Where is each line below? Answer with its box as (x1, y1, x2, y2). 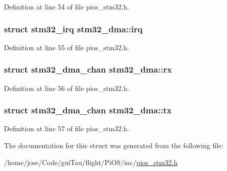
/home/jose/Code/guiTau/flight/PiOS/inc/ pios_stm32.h (4, 157, 178, 167)
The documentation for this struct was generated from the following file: (4, 140, 224, 151)
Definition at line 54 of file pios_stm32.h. (4, 1, 129, 11)
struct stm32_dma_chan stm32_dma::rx (4, 63, 172, 76)
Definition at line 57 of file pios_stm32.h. (4, 123, 129, 134)
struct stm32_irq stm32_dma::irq (4, 22, 143, 35)
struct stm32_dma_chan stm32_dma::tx (4, 104, 172, 116)
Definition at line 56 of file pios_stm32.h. (4, 83, 129, 93)
